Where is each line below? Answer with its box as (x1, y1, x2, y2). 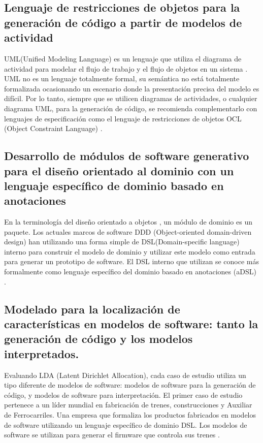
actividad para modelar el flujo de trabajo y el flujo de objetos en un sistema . (4, 63, 248, 74)
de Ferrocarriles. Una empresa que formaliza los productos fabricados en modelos (4, 409, 256, 420)
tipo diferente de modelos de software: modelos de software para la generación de (4, 379, 256, 390)
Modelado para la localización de (4, 301, 180, 317)
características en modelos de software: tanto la (4, 316, 258, 332)
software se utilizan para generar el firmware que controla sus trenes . (4, 429, 220, 440)
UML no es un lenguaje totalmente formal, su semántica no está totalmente (4, 73, 240, 84)
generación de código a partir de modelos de (4, 14, 242, 30)
